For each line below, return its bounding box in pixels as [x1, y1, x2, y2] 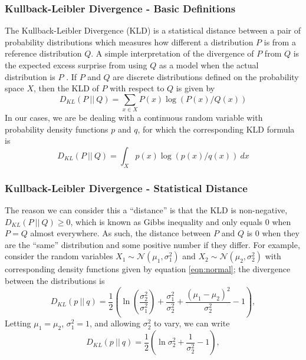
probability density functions [5, 123, 108, 135]
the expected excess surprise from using [5, 59, 147, 71]
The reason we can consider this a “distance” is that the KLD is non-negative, [5, 203, 288, 216]
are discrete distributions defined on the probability [113, 70, 299, 82]
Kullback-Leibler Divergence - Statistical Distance [5, 180, 248, 195]
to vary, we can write [154, 317, 230, 329]
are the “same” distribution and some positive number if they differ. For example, [5, 238, 300, 250]
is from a [264, 35, 296, 48]
